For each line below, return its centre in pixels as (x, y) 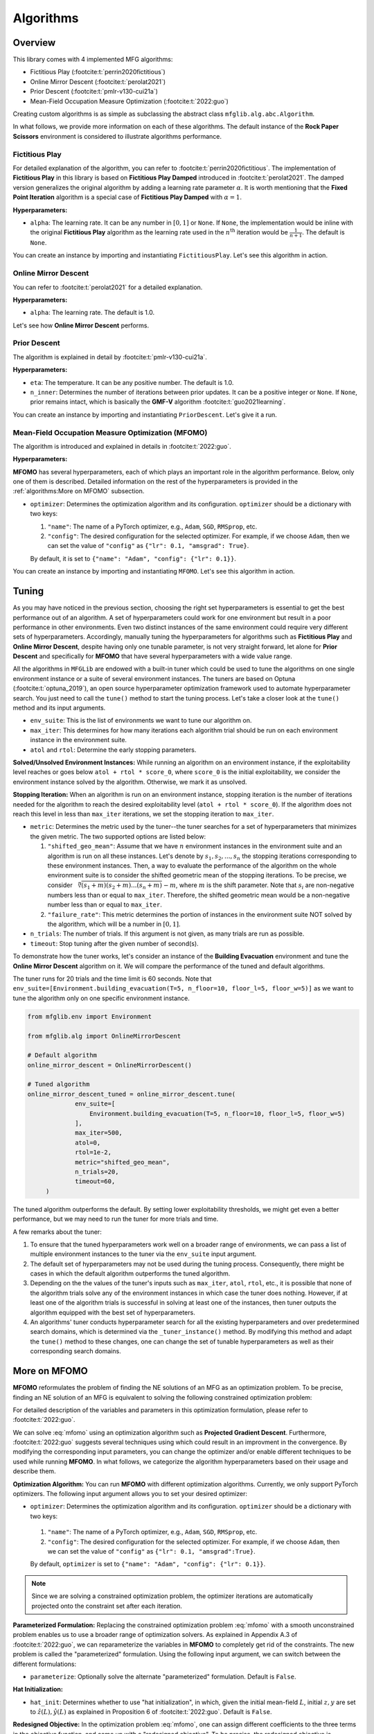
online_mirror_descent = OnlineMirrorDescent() (109, 1065)
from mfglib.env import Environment (90, 1016)
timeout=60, (95, 1182)
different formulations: (45, 1664)
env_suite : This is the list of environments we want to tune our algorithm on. (141, 721)
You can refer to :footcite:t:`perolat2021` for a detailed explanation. (108, 287)
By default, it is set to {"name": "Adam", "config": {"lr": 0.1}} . (133, 558)
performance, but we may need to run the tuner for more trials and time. (116, 1219)
